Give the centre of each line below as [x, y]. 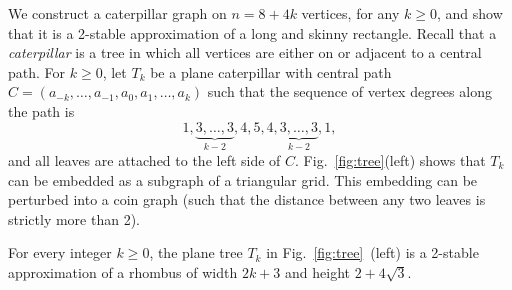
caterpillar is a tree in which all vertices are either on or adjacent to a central [245, 52]
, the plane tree [196, 252]
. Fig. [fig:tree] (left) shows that [390, 160]
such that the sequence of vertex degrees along [349, 91]
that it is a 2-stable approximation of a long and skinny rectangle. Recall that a [252, 32]
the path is [41, 110]
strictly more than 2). [74, 218]
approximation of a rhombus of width [123, 271]
